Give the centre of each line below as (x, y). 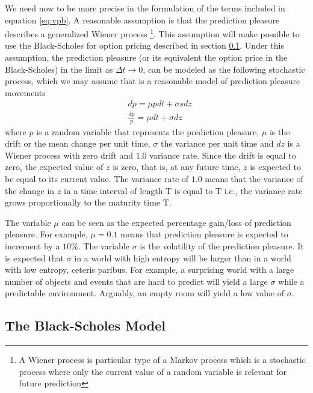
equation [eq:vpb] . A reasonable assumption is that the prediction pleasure (142, 20)
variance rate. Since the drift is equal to (223, 155)
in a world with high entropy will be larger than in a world (183, 257)
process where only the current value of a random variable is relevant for (153, 371)
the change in (30, 190)
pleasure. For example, (46, 234)
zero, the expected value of (54, 167)
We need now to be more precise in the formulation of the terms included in (145, 8)
